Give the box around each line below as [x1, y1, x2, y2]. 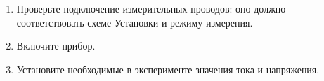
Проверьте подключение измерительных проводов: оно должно [16, 1, 286, 15]
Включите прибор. [16, 38, 96, 53]
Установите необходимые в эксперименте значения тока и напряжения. [16, 61, 320, 76]
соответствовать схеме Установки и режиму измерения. [16, 15, 253, 29]
